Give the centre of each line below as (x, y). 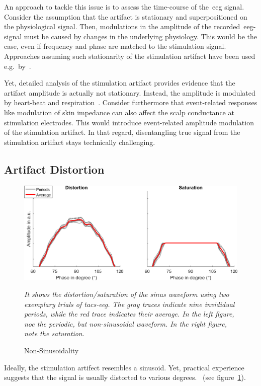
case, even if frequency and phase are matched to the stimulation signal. (115, 46)
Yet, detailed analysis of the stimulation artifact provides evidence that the (120, 83)
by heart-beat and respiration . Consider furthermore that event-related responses (131, 102)
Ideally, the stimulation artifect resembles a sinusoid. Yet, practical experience (124, 367)
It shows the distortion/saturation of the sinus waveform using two (127, 294)
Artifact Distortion (54, 169)
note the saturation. (55, 333)
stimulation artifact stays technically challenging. (80, 142)
